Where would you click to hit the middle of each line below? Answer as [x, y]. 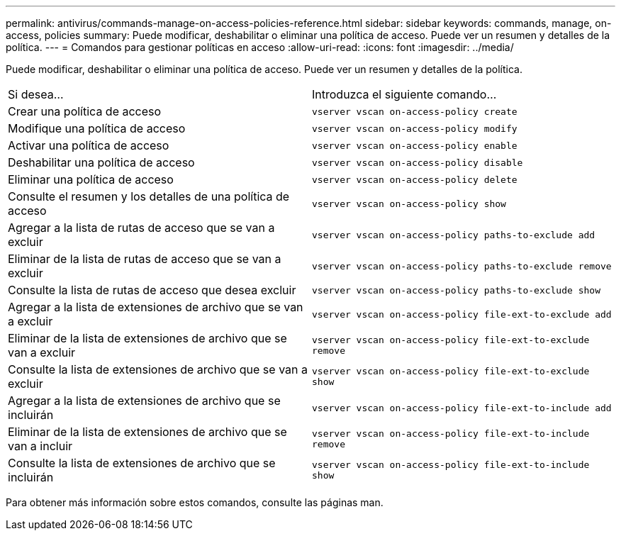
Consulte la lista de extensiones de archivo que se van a [158, 369]
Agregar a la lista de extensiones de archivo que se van [156, 307]
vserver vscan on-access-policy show [409, 203]
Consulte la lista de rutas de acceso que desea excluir [152, 290]
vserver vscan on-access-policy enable [415, 145]
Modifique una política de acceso [97, 128]
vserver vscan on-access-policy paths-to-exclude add [454, 235]
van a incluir [40, 446]
